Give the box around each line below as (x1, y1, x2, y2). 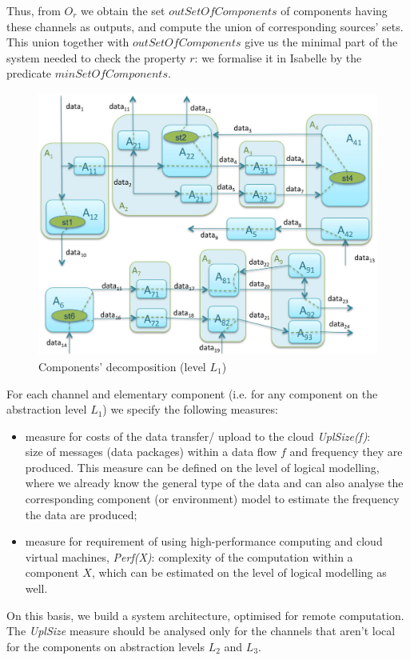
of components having (281, 2, 388, 18)
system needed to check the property (6, 49, 186, 66)
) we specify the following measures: (102, 401, 278, 418)
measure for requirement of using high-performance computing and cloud (25, 533, 383, 550)
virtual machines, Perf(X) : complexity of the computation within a (25, 548, 353, 565)
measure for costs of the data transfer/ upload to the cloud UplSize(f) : (25, 427, 371, 444)
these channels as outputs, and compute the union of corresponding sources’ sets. (6, 18, 404, 34)
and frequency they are (289, 443, 403, 460)
